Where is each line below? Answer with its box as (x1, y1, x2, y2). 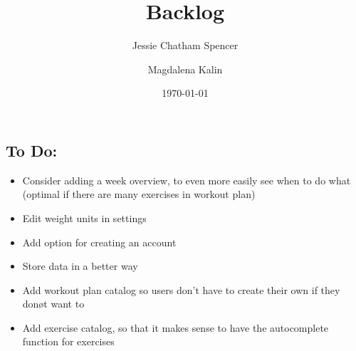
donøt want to (22, 296, 85, 311)
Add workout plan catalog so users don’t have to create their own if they (22, 282, 340, 297)
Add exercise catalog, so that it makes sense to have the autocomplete (22, 320, 329, 335)
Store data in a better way (22, 258, 138, 273)
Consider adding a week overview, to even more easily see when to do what (22, 172, 351, 187)
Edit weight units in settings (22, 210, 147, 225)
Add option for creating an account (22, 234, 177, 249)
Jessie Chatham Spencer (132, 38, 239, 53)
